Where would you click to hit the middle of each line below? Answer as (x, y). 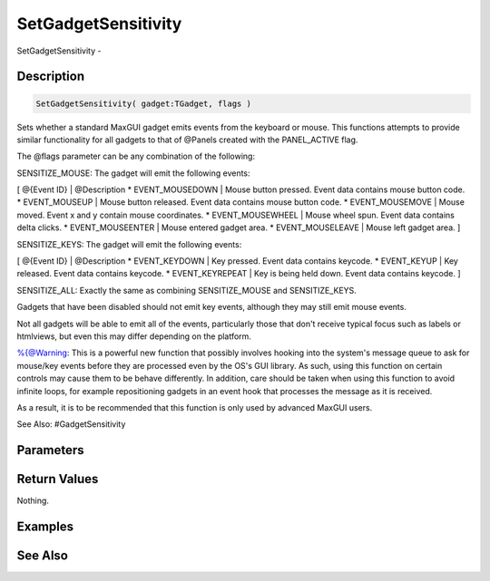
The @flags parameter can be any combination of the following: (136, 156)
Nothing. (33, 501)
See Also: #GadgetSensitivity (71, 424)
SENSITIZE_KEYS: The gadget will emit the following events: (129, 244)
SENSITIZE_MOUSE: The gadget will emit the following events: (133, 173)
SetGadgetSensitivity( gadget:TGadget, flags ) (143, 103)
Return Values (58, 479)
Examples (45, 527)
